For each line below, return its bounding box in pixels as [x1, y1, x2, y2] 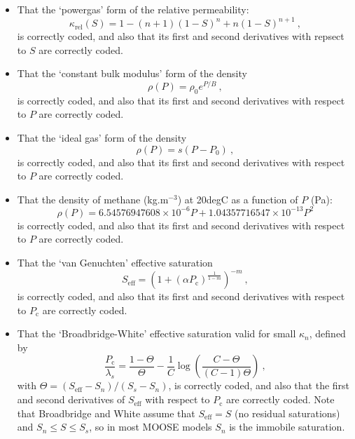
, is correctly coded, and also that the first [168, 378, 350, 393]
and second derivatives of [17, 392, 125, 407]
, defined [309, 326, 346, 341]
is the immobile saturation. [229, 419, 345, 434]
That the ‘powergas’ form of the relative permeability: [17, 2, 249, 16]
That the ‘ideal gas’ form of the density [17, 130, 187, 144]
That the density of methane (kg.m [17, 191, 169, 206]
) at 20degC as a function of [177, 191, 298, 206]
